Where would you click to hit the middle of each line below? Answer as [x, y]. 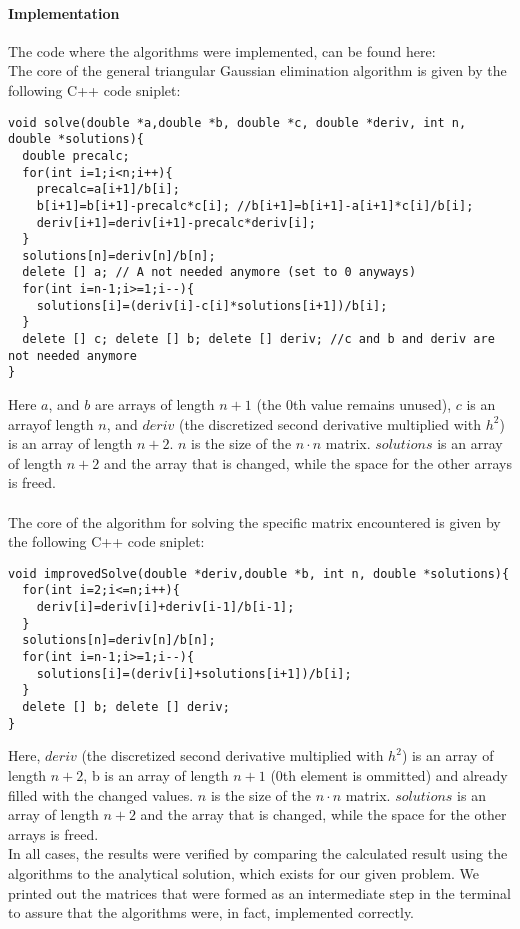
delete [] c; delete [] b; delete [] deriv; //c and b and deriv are [258, 339]
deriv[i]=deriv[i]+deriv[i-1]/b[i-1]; [165, 607]
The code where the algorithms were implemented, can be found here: [222, 50]
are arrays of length [154, 404]
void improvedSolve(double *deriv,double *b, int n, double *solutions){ [259, 573]
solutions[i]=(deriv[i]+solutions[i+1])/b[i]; [194, 673]
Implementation [64, 12]
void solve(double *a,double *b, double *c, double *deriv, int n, [237, 122]
